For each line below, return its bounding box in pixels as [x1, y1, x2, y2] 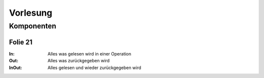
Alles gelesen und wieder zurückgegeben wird [47, 64, 141, 71]
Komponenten [9, 22, 56, 30]
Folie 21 [9, 38, 33, 46]
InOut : [9, 64, 22, 71]
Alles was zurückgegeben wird [47, 58, 110, 64]
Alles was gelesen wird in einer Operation [47, 51, 132, 56]
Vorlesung [9, 7, 52, 18]
